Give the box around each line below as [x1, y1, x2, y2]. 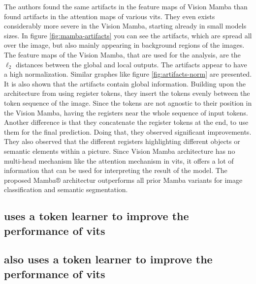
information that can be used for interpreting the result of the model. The [4, 165, 227, 175]
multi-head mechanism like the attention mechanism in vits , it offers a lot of [4, 155, 234, 166]
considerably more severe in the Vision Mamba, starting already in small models [4, 21, 247, 31]
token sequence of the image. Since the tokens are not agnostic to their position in [4, 97, 252, 108]
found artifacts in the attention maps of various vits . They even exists [4, 11, 215, 21]
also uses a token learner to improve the [4, 252, 213, 267]
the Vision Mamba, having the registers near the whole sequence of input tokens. [4, 107, 248, 117]
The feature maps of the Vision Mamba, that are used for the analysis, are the [4, 49, 241, 59]
